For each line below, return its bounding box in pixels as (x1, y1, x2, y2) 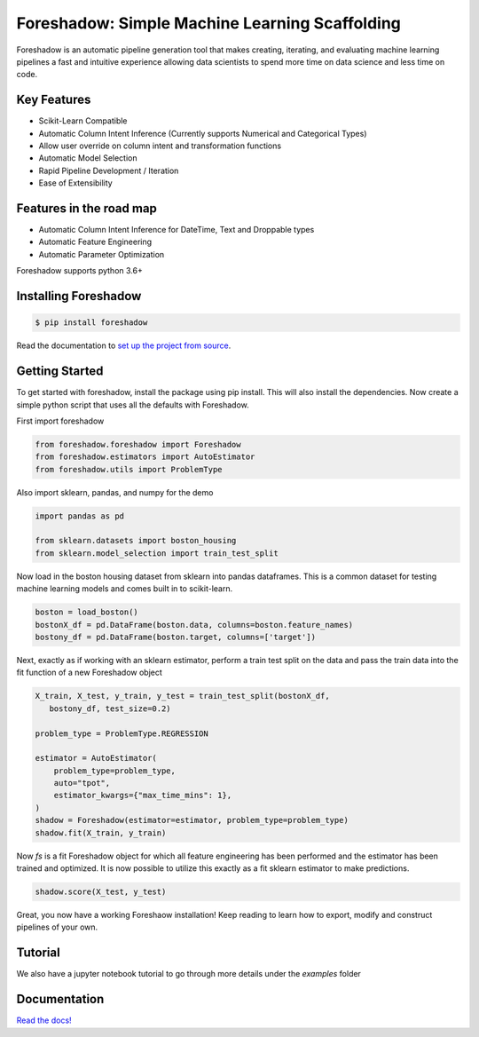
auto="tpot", (53, 778, 111, 788)
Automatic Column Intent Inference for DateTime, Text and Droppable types (38, 225, 315, 235)
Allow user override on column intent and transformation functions (38, 140, 282, 151)
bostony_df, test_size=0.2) (49, 703, 172, 714)
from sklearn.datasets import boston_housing (35, 535, 237, 546)
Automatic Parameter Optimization (38, 249, 165, 259)
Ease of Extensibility (38, 178, 113, 188)
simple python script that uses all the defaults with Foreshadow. (16, 400, 250, 410)
